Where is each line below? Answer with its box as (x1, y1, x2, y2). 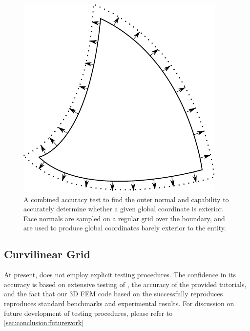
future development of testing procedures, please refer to (4, 308, 173, 318)
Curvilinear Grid (4, 247, 90, 262)
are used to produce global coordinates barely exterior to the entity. (23, 223, 226, 233)
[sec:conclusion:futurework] (4, 317, 84, 328)
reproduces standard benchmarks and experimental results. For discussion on (4, 298, 234, 308)
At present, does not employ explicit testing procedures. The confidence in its (4, 269, 236, 280)
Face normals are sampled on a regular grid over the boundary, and (23, 213, 225, 223)
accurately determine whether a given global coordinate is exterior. (23, 204, 224, 214)
